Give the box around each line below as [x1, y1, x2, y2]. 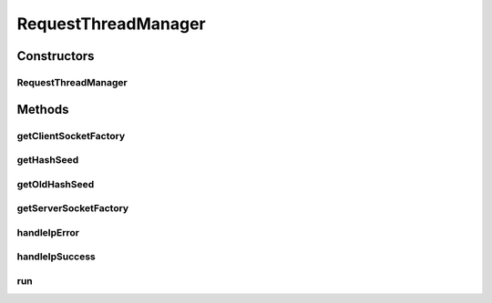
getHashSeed [16, 154, 79, 167]
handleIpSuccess [16, 250, 96, 263]
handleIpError [16, 226, 79, 238]
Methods [16, 101, 69, 117]
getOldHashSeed [16, 177, 95, 190]
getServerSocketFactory [16, 202, 129, 215]
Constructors [16, 48, 95, 64]
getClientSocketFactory [16, 129, 126, 142]
